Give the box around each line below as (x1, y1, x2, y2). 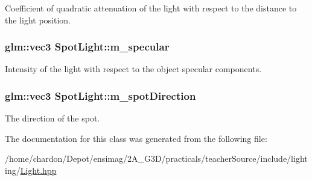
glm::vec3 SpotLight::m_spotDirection (5, 88, 196, 103)
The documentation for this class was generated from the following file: (5, 132, 267, 144)
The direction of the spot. (5, 112, 100, 124)
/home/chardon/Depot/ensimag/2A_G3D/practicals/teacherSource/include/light (5, 152, 308, 165)
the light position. (5, 13, 71, 26)
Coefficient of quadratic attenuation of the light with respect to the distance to (5, 2, 297, 14)
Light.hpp (20, 164, 57, 176)
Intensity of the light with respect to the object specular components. (5, 63, 262, 75)
